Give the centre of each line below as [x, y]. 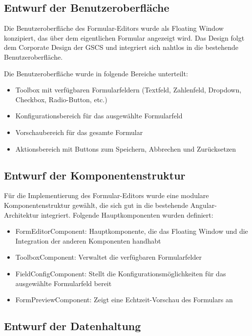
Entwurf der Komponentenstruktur [95, 175]
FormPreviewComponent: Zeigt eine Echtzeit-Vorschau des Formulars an [124, 300]
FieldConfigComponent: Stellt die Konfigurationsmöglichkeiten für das [121, 273]
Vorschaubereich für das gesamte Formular [79, 132]
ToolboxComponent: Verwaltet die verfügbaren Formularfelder [109, 257]
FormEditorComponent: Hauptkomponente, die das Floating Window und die [132, 231]
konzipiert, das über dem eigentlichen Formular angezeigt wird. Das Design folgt [124, 37]
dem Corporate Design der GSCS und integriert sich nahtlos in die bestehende [121, 47]
